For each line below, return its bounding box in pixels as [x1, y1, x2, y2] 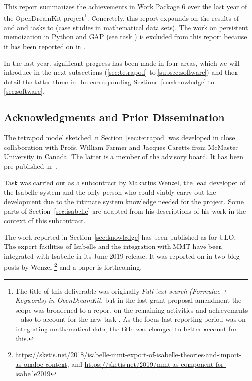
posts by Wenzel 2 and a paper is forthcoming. [4, 261, 142, 272]
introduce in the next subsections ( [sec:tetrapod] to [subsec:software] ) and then [4, 67, 238, 77]
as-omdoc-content [15, 359, 67, 369]
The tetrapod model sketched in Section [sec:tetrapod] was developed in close [4, 133, 235, 143]
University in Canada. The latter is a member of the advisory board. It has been [4, 151, 244, 162]
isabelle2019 [15, 368, 51, 379]
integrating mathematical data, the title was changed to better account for [15, 323, 237, 333]
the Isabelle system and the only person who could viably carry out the [4, 187, 216, 197]
